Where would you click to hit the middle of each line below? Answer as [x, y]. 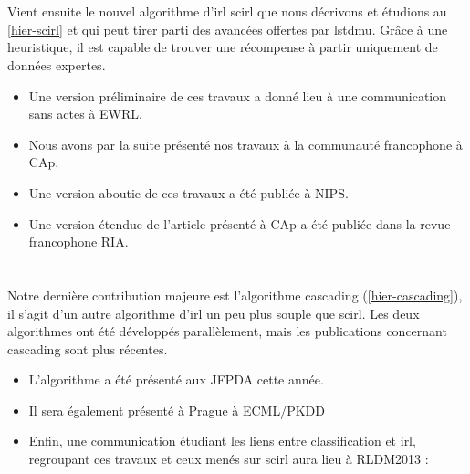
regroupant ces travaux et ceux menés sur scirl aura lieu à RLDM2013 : [229, 459]
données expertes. [57, 64]
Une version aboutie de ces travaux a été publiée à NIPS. [188, 192]
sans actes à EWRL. [85, 114]
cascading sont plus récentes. [88, 348]
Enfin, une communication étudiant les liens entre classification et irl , [222, 441]
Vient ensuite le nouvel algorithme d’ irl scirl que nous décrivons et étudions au [227, 11]
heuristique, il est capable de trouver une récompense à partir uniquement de [223, 47]
